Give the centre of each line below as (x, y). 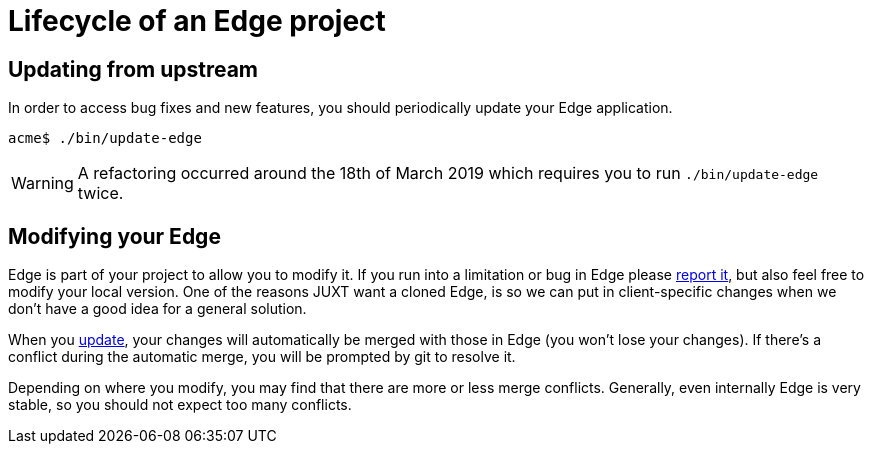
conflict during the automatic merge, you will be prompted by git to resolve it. (262, 357)
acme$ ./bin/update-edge (105, 138)
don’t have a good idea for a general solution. (157, 309)
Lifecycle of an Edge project (197, 21)
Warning (42, 183)
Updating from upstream (133, 69)
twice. (100, 193)
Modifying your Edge (114, 236)
